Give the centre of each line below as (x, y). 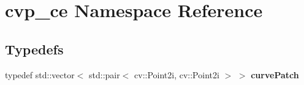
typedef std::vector (40, 74)
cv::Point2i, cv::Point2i (177, 74)
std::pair (104, 74)
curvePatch (275, 74)
